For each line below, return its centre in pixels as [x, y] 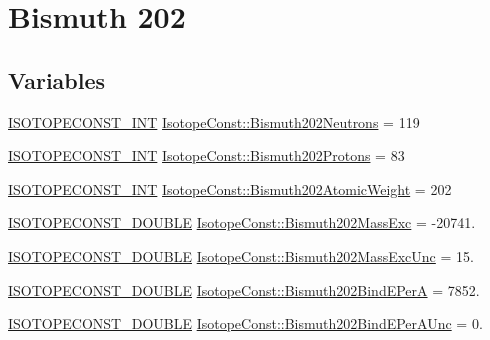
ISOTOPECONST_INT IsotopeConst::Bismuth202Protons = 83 [206, 155]
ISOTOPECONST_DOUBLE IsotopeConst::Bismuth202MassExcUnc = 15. [241, 255]
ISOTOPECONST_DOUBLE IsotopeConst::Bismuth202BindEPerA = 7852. [244, 289]
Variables [57, 79]
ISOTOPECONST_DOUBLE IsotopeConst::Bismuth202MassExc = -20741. [242, 222]
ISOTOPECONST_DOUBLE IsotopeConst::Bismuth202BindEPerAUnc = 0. [245, 323]
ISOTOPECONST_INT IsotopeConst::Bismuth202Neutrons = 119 [214, 121]
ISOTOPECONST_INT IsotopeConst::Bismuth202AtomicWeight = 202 [230, 188]
